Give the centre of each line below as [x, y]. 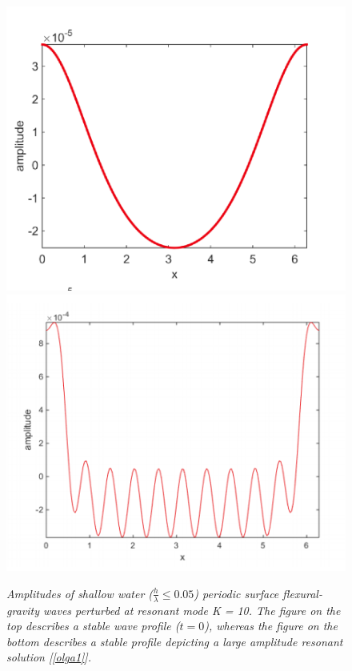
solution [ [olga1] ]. [49, 657]
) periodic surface [236, 593]
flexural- [302, 593]
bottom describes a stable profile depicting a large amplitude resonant [175, 641]
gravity [23, 610]
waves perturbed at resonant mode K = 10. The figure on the [192, 610]
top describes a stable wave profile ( [93, 626]
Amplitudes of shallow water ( [80, 593]
